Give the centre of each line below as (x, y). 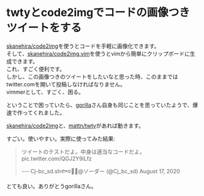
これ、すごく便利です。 (36, 69)
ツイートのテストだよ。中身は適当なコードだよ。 (83, 151)
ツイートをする (44, 28)
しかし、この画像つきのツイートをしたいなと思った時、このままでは (92, 77)
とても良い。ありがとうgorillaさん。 (51, 186)
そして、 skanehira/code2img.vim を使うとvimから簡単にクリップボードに (98, 53)
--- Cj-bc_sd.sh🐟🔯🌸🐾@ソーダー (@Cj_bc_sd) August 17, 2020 (101, 171)
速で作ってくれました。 (36, 112)
